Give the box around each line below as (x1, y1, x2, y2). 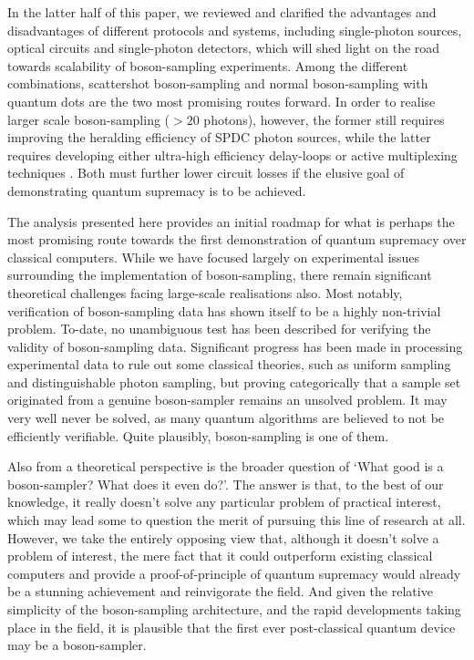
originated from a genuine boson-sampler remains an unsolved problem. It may (7, 390, 448, 409)
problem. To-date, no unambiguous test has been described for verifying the (7, 319, 431, 338)
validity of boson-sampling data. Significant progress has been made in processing (7, 336, 463, 356)
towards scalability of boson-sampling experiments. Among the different (7, 56, 408, 75)
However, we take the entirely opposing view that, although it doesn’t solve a (7, 528, 439, 547)
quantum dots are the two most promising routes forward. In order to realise (7, 91, 436, 110)
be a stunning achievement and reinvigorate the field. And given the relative (7, 582, 433, 601)
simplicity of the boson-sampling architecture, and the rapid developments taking (7, 600, 461, 618)
